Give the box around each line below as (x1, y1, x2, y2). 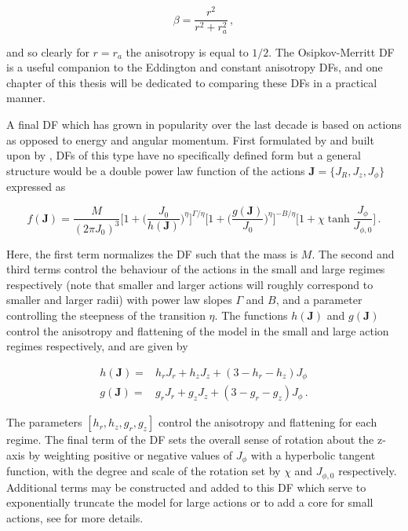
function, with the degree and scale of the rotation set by (6, 463, 281, 479)
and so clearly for (6, 43, 89, 60)
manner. (6, 90, 46, 106)
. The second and (311, 245, 395, 262)
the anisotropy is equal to (126, 43, 249, 60)
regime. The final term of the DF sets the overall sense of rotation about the (6, 431, 374, 448)
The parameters (6, 414, 82, 430)
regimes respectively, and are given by (6, 338, 188, 354)
